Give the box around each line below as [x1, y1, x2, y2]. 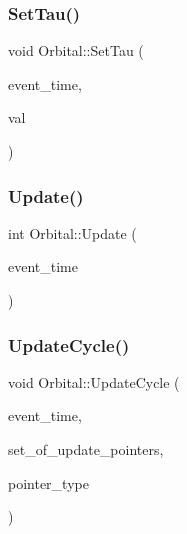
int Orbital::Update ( [8, 222, 137, 243]
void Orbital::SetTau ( [8, 40, 144, 61]
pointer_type [8, 472, 89, 493]
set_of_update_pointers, [8, 439, 164, 459]
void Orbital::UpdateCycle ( [8, 371, 180, 392]
